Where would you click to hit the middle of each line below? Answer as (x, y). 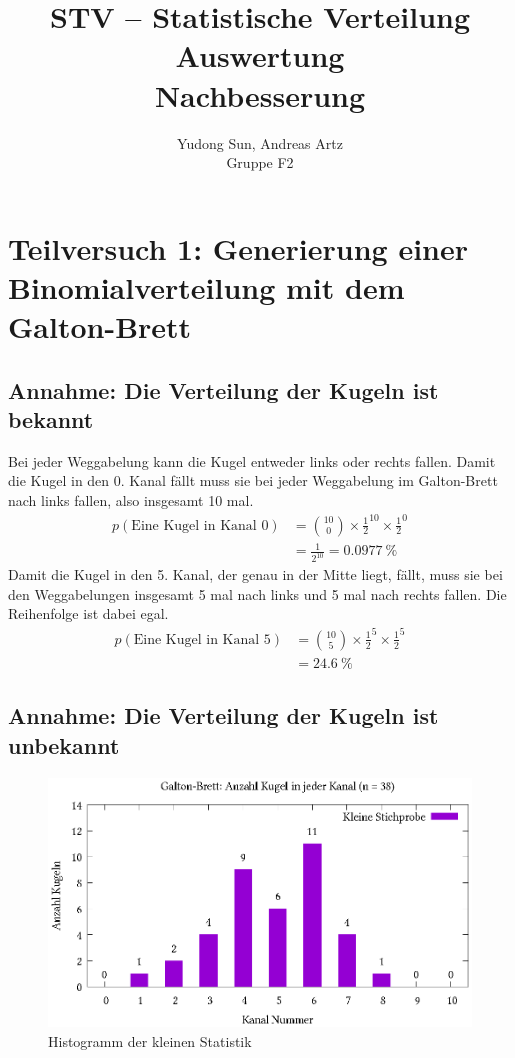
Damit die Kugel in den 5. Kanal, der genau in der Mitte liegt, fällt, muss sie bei (255, 574)
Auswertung (260, 55)
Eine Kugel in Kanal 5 (202, 639)
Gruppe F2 (260, 162)
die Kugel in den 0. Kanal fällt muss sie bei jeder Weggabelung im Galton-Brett (253, 480)
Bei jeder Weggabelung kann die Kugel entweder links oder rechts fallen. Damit (252, 460)
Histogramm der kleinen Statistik (150, 1040)
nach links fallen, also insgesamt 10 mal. (131, 500)
